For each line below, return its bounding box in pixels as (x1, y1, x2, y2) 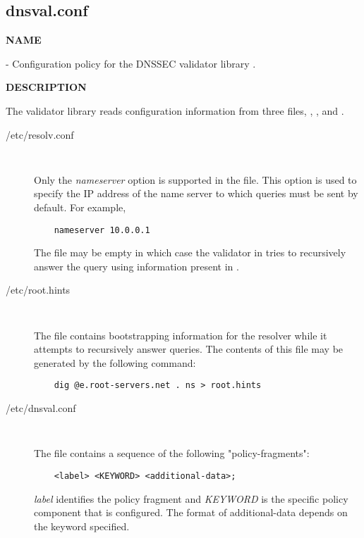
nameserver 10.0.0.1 (54, 225, 150, 235)
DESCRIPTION (6, 80, 87, 94)
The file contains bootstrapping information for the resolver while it (34, 327, 327, 342)
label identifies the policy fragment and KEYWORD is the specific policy (34, 491, 348, 506)
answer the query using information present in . (34, 258, 239, 273)
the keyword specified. (34, 518, 130, 533)
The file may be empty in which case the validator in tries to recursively (34, 245, 346, 260)
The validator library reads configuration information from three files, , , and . (6, 103, 344, 118)
